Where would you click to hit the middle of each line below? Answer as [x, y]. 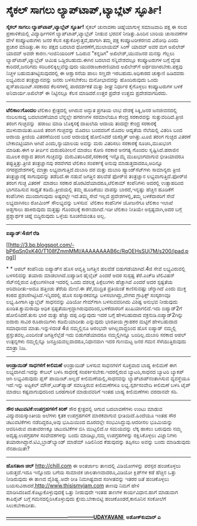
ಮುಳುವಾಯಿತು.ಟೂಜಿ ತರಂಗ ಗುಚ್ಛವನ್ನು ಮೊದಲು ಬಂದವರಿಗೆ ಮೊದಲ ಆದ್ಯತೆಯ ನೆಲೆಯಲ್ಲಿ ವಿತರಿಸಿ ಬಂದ [94, 130]
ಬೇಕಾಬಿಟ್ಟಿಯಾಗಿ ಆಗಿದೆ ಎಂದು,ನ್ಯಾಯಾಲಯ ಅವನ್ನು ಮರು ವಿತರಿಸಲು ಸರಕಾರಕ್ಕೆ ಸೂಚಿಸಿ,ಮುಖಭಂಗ [89, 143]
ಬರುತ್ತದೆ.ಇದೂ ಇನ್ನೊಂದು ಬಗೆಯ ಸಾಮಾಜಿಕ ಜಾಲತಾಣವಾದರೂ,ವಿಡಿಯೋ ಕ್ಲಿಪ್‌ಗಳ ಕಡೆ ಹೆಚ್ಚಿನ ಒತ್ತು [91, 472]
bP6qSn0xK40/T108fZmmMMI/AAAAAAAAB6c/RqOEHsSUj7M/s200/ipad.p [97, 251]
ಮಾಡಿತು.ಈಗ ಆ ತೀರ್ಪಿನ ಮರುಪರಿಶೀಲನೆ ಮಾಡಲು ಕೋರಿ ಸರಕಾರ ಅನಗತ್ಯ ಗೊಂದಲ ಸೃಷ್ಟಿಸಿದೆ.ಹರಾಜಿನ [93, 150]
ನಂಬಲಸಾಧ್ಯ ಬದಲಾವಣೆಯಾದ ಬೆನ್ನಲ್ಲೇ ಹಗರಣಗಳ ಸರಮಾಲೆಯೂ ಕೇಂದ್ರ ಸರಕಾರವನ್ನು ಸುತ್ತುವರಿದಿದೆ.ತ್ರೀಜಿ [95, 117]
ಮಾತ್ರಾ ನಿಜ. [17, 348]
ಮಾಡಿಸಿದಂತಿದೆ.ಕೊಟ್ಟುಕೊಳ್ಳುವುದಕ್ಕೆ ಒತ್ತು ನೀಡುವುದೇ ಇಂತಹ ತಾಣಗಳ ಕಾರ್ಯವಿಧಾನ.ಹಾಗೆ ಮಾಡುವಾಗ [92, 492]
